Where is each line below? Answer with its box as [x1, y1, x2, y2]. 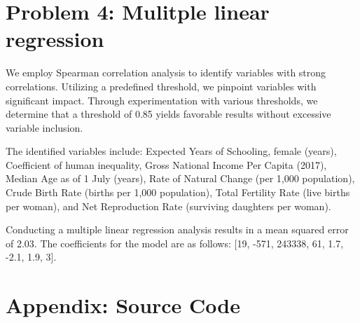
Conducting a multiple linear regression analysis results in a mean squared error [6, 222, 349, 237]
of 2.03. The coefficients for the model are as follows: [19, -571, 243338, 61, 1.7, [6, 235, 344, 250]
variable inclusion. [6, 120, 83, 135]
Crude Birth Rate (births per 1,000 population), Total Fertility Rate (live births [6, 185, 350, 200]
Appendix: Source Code [6, 291, 240, 319]
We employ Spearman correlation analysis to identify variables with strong [6, 65, 326, 80]
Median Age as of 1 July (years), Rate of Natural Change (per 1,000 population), [6, 171, 355, 186]
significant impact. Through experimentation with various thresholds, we [6, 92, 318, 107]
